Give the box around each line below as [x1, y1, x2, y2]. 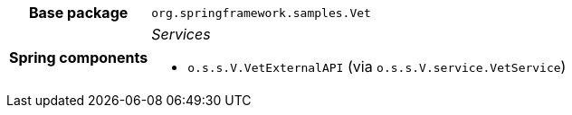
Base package [28, 4, 129, 22]
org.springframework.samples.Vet [151, 5, 371, 20]
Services [151, 25, 211, 43]
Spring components [9, 49, 148, 66]
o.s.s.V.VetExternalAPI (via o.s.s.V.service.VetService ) [187, 57, 567, 75]
